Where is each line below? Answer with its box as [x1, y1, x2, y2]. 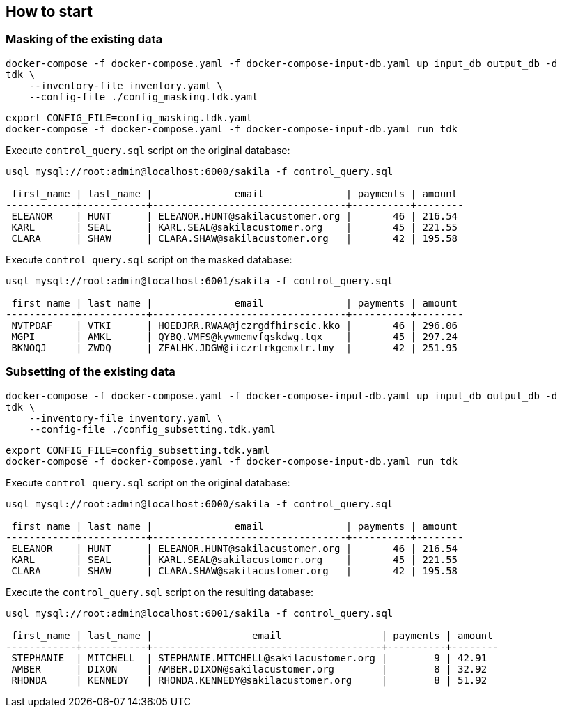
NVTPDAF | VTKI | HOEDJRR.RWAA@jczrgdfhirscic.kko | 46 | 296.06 [11, 319, 458, 331]
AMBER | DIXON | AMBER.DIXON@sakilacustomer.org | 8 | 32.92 [11, 663, 487, 675]
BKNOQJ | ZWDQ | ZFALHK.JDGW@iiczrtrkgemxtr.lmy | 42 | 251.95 [11, 342, 458, 353]
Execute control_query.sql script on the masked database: [6, 253, 292, 266]
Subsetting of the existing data [6, 365, 175, 379]
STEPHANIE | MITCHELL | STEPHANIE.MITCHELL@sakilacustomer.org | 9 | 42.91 [11, 652, 487, 664]
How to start [6, 3, 93, 20]
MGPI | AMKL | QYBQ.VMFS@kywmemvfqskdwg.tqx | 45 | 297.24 [11, 330, 458, 342]
